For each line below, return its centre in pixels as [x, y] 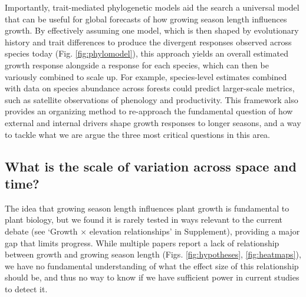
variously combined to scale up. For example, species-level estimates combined [146, 76]
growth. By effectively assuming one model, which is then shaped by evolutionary [152, 30]
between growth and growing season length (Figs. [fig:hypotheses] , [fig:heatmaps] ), [153, 254]
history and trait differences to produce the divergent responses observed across [148, 42]
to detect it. [26, 288]
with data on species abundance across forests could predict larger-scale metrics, [150, 88]
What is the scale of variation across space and [151, 166]
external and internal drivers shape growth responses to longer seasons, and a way [153, 122]
